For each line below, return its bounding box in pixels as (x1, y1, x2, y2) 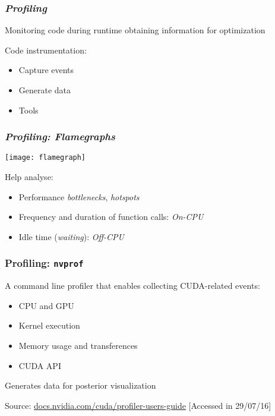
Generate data (18, 84, 71, 96)
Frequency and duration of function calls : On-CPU (18, 210, 204, 223)
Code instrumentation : (5, 43, 87, 56)
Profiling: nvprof (5, 256, 84, 270)
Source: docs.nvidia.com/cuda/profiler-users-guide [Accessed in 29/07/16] (5, 399, 271, 411)
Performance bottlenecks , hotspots (18, 190, 140, 203)
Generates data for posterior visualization (5, 379, 156, 392)
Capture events (18, 64, 74, 76)
